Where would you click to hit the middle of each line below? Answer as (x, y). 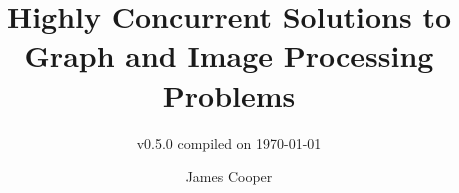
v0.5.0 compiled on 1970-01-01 (229, 142)
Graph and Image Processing (229, 55)
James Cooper (229, 176)
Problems (229, 94)
